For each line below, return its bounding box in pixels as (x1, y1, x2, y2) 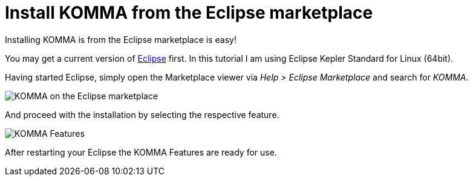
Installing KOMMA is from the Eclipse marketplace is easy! (5, 34, 236, 45)
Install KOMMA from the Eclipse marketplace (5, 2, 373, 23)
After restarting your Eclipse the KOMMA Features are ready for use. (5, 146, 277, 157)
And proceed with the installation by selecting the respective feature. (5, 109, 279, 120)
